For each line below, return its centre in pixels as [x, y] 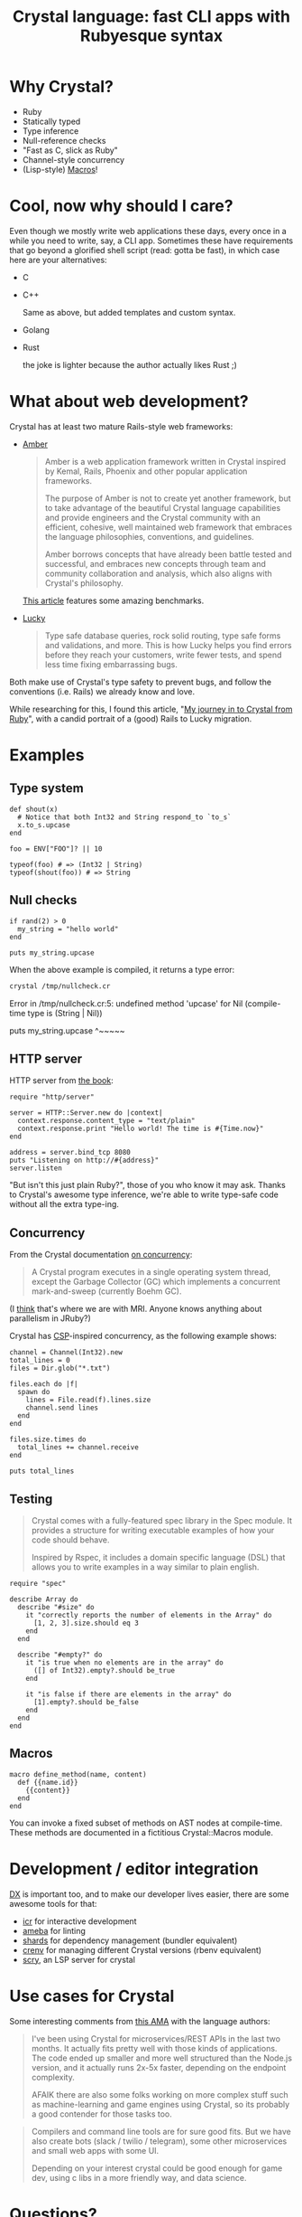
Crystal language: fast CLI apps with [151, 17]
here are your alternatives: [58, 259]
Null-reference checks [64, 140]
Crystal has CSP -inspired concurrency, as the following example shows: [143, 1336]
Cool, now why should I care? [121, 206]
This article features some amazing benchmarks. [113, 600]
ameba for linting [54, 1930]
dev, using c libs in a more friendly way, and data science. [139, 2177]
